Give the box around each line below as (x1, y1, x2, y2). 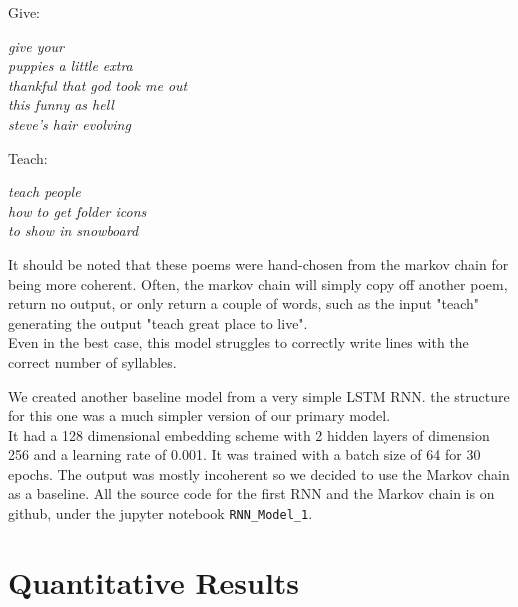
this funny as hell (8, 94, 114, 115)
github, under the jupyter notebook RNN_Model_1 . (8, 503, 313, 524)
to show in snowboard (8, 220, 139, 241)
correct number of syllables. (8, 351, 177, 372)
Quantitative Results (8, 561, 300, 602)
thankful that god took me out (8, 74, 188, 95)
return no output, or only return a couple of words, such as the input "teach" (8, 293, 480, 314)
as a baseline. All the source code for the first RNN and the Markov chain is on (8, 483, 495, 504)
